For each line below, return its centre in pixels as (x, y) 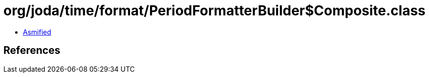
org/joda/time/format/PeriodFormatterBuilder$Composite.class (214, 11)
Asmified (37, 32)
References (32, 51)
